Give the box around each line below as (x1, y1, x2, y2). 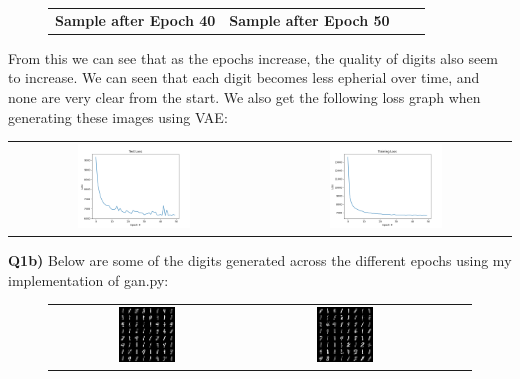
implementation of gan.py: (8, 269, 169, 290)
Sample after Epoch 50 (229, 9, 390, 30)
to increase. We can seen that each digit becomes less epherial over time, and (8, 67, 480, 88)
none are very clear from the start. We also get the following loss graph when (8, 87, 481, 108)
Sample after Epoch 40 (55, 9, 216, 30)
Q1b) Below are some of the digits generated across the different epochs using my (8, 249, 512, 270)
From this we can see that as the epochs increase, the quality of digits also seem (8, 47, 499, 68)
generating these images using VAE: (8, 106, 228, 127)
